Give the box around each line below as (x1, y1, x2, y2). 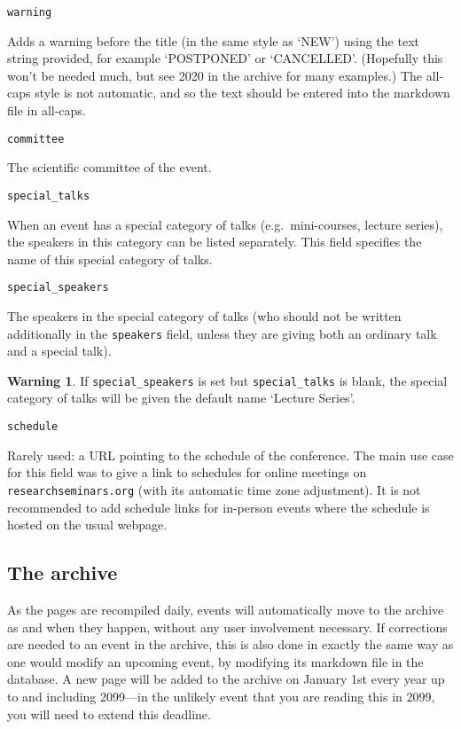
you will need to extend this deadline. (7, 704, 211, 723)
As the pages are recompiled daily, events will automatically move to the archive (7, 600, 444, 618)
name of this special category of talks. (7, 249, 213, 268)
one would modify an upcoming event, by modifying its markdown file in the (7, 652, 424, 670)
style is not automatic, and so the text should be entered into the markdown (35, 83, 450, 102)
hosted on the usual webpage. (7, 515, 168, 534)
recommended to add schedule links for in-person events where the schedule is (7, 498, 430, 516)
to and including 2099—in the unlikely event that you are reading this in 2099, (7, 686, 435, 705)
